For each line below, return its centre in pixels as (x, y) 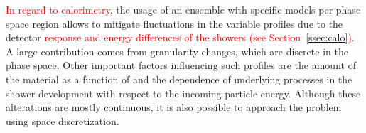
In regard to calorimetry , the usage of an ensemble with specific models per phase (183, 9)
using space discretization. (63, 121)
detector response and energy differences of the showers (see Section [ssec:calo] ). (180, 37)
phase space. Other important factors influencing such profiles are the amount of (181, 65)
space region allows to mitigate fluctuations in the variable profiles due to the (174, 23)
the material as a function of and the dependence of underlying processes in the (179, 79)
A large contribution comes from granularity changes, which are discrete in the (177, 51)
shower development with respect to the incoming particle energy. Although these (183, 93)
